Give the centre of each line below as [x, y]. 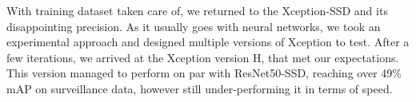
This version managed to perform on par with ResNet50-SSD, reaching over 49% [204, 73]
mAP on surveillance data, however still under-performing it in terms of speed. [200, 88]
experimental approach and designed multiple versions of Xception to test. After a [208, 42]
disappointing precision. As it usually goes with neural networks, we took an [194, 26]
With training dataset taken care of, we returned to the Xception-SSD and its [197, 10]
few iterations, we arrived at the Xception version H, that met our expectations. [203, 57]
